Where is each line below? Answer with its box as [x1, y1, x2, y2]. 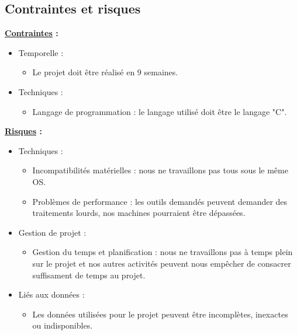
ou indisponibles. [32, 319, 93, 331]
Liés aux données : [18, 288, 85, 301]
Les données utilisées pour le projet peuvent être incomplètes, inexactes [32, 308, 288, 320]
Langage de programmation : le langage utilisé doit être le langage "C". [32, 105, 287, 117]
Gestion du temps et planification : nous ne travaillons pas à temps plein [32, 246, 293, 258]
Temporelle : [18, 46, 64, 58]
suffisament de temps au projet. [32, 268, 146, 281]
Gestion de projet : [18, 226, 87, 238]
